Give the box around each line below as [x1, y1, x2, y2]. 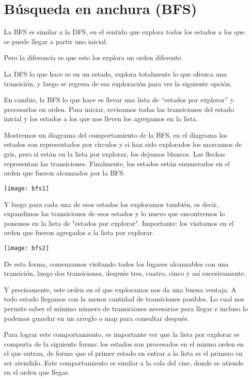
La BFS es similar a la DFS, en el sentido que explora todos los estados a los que [4, 27, 245, 37]
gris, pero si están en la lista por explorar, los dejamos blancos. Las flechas [4, 149, 225, 159]
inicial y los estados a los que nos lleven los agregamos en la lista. [4, 113, 198, 124]
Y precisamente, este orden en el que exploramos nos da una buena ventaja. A [4, 284, 236, 294]
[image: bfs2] [4, 244, 49, 252]
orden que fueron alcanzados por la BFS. [4, 168, 125, 178]
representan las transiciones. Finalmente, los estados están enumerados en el [4, 158, 230, 168]
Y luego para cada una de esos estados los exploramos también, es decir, [4, 199, 219, 209]
